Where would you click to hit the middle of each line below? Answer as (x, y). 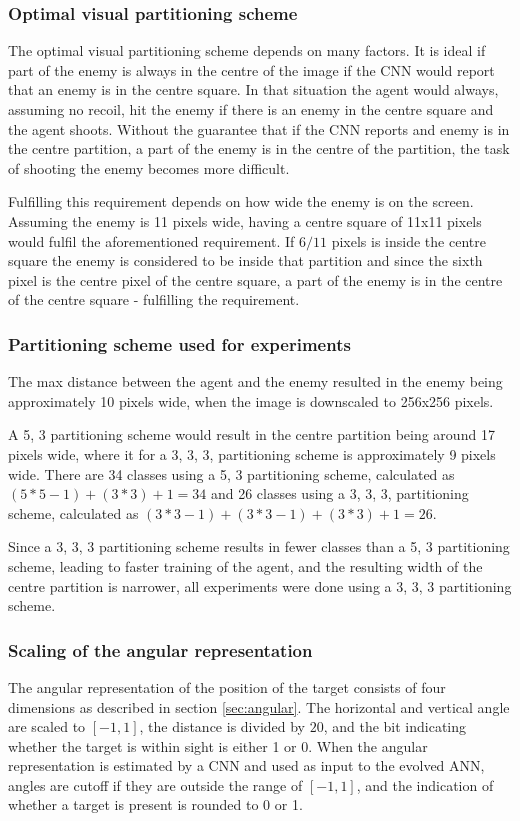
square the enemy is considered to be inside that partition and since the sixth (245, 260)
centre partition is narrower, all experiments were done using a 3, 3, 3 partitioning (260, 585)
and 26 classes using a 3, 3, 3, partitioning (339, 493)
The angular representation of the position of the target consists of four (227, 686)
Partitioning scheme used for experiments (179, 343)
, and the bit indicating (395, 726)
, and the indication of (425, 784)
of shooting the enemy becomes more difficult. (149, 167)
